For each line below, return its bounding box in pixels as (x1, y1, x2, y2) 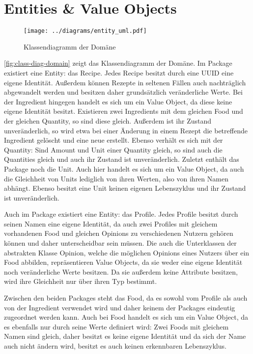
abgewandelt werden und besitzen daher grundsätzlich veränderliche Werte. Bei (4, 87, 243, 97)
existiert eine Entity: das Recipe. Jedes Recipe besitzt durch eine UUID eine (4, 67, 234, 77)
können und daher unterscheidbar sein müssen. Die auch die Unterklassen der (4, 238, 237, 248)
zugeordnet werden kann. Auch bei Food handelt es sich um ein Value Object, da (4, 312, 249, 322)
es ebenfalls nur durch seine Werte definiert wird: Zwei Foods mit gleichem (4, 321, 229, 331)
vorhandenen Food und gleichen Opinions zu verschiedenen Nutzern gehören (4, 228, 233, 238)
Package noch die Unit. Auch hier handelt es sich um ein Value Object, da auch (4, 163, 244, 174)
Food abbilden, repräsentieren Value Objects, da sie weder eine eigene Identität (4, 257, 243, 267)
